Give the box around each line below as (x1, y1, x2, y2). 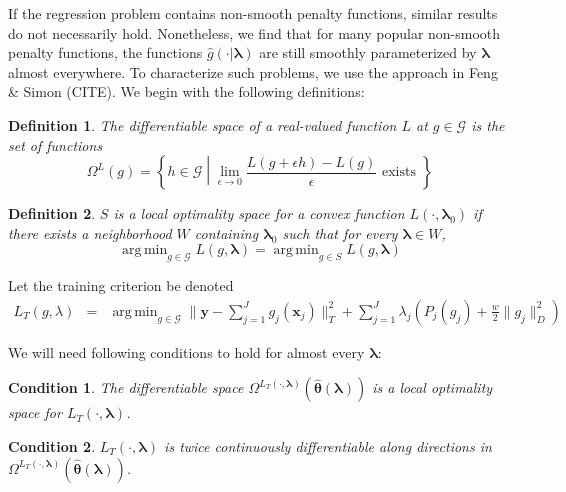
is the (471, 114, 505, 135)
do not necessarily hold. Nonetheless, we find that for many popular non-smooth (8, 22, 501, 43)
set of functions (8, 134, 103, 155)
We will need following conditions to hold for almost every (8, 341, 365, 362)
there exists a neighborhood (8, 222, 172, 243)
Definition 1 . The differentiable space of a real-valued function (8, 114, 397, 135)
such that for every (282, 222, 398, 243)
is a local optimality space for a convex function (113, 203, 405, 224)
